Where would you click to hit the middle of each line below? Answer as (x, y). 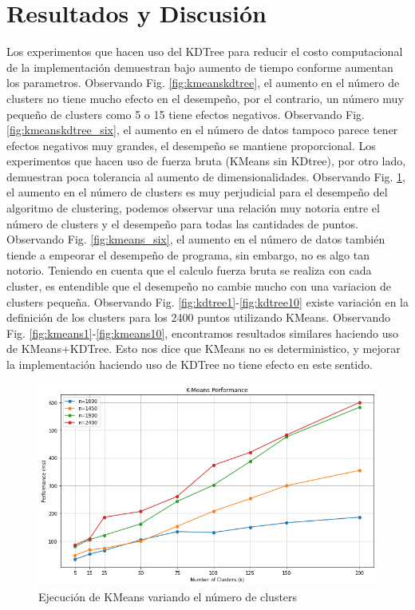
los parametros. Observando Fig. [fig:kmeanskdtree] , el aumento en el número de (203, 83)
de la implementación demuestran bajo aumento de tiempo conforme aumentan (200, 67)
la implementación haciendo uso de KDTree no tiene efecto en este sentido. (190, 364)
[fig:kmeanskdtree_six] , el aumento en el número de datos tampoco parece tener (202, 130)
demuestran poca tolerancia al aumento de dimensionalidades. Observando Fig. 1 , (206, 176)
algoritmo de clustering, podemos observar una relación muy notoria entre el (193, 208)
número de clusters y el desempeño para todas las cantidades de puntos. (182, 223)
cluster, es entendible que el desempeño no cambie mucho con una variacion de (199, 286)
